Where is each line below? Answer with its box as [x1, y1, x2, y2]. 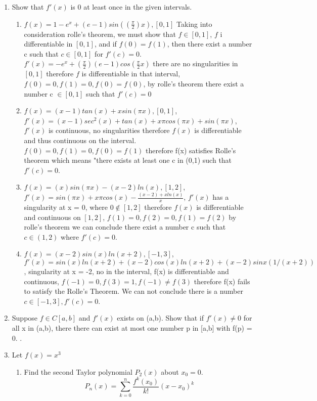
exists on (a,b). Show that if [117, 313, 204, 323]
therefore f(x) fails [194, 276, 250, 286]
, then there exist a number [167, 38, 252, 49]
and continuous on [24, 211, 81, 222]
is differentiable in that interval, [81, 68, 180, 79]
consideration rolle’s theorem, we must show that [24, 28, 176, 39]
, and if [94, 38, 117, 49]
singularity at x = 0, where [24, 202, 108, 212]
